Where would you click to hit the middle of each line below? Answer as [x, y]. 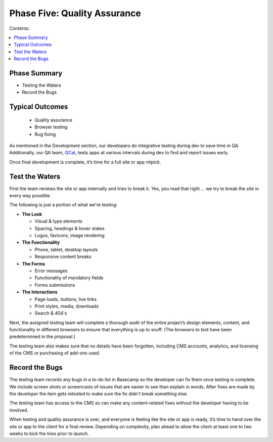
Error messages [51, 271]
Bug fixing [45, 134]
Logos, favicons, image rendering [70, 236]
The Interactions [40, 292]
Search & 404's [51, 313]
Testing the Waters [42, 85]
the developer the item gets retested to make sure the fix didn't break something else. [99, 393]
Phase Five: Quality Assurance [75, 13]
